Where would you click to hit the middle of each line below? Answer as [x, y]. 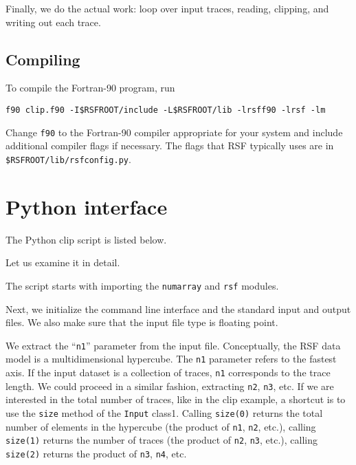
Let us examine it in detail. [63, 262]
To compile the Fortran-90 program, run [90, 88]
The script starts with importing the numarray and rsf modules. [142, 285]
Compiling [43, 59]
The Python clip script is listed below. [86, 239]
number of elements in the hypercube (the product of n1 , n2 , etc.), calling [161, 426]
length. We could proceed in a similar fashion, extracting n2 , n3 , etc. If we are [170, 386]
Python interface [87, 206]
